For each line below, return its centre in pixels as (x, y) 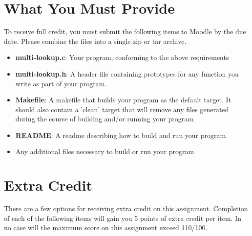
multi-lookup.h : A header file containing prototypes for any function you (127, 73)
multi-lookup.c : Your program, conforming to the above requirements (122, 57)
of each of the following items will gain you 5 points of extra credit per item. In (123, 218)
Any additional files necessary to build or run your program (105, 151)
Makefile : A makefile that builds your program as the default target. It (123, 100)
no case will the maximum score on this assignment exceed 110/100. (106, 227)
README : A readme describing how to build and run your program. (122, 135)
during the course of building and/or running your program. (105, 119)
